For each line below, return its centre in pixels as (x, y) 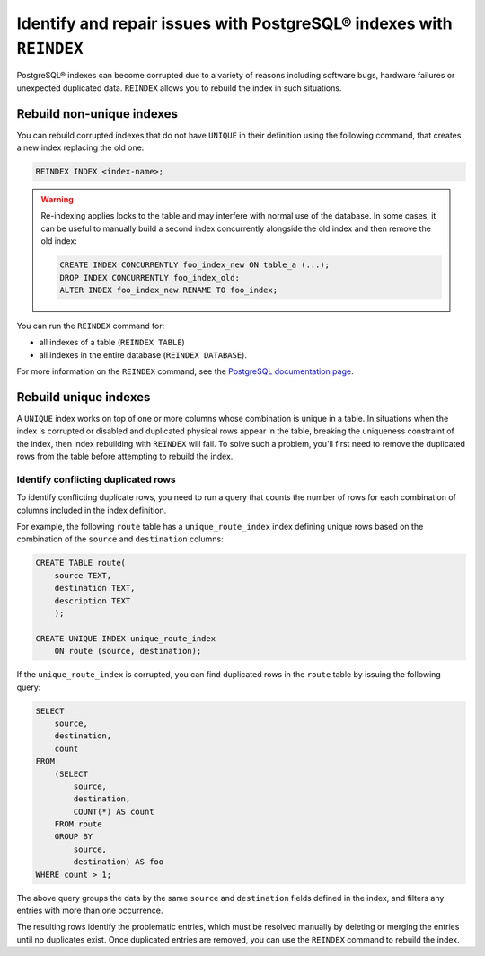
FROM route (78, 824)
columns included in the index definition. (92, 510)
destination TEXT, (95, 588)
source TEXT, (83, 575)
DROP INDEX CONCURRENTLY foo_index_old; (150, 277)
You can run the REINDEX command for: (91, 326)
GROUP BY (74, 837)
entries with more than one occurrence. (90, 911)
